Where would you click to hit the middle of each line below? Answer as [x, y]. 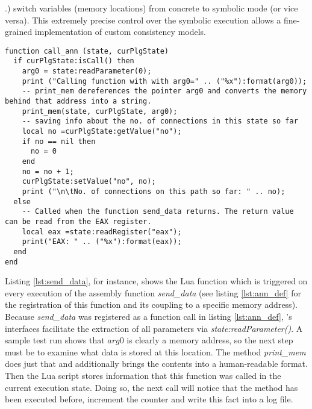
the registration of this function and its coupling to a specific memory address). [151, 304]
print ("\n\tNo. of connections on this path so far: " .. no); [154, 191]
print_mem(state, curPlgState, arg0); [100, 111]
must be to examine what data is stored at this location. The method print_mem [155, 351]
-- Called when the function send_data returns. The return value [158, 212]
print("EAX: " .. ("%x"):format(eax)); [102, 242]
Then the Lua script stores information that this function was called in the [143, 375]
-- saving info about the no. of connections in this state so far [160, 121]
